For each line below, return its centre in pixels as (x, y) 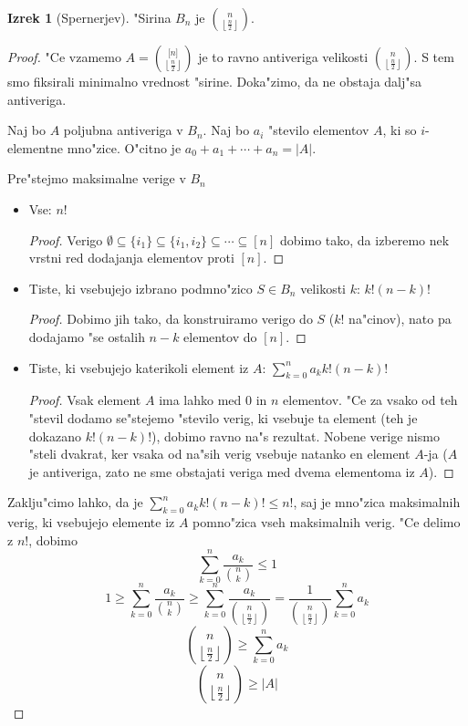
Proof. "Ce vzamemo (64, 57)
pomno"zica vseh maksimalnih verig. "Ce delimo (327, 522)
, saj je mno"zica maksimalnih (377, 502)
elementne (36, 147)
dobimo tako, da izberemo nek (365, 239)
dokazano (55, 436)
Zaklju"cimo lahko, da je (75, 502)
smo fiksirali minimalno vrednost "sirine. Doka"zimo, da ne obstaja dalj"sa (215, 81)
